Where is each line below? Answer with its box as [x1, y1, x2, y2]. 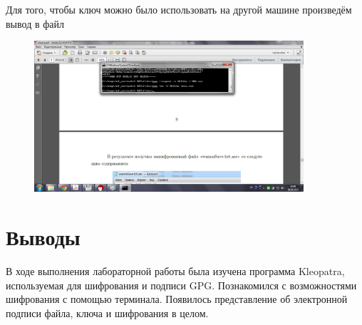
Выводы [6, 222, 81, 252]
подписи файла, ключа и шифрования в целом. [6, 305, 209, 320]
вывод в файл [6, 16, 64, 31]
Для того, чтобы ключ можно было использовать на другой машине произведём [6, 2, 352, 16]
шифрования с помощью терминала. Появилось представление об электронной [6, 292, 348, 306]
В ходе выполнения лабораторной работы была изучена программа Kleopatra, [6, 264, 345, 279]
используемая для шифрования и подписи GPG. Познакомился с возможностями [6, 277, 357, 292]
